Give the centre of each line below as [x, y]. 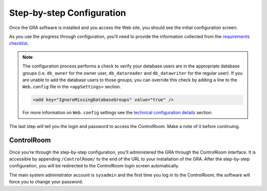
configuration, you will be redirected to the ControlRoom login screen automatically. [94, 166]
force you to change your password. [46, 182]
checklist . [19, 43]
